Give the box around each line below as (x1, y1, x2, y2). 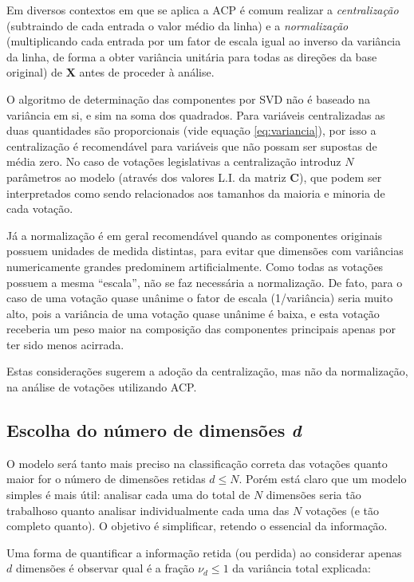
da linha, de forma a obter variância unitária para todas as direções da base (6, 48, 377, 65)
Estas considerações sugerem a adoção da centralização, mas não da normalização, (6, 363, 408, 379)
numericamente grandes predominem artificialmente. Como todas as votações (6, 258, 384, 274)
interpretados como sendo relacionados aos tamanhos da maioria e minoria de (6, 184, 385, 201)
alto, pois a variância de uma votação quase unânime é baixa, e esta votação (6, 305, 380, 321)
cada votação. (6, 200, 73, 217)
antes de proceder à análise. (79, 64, 215, 81)
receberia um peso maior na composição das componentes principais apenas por (6, 320, 396, 337)
